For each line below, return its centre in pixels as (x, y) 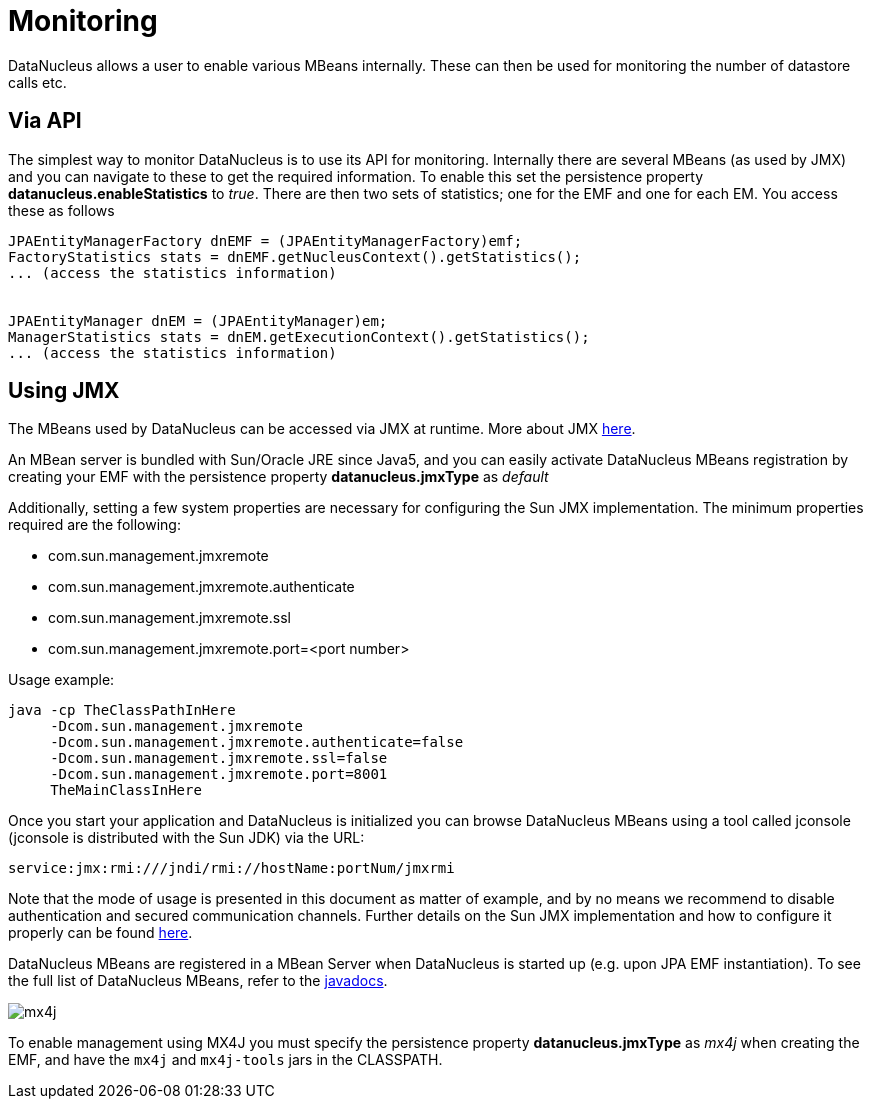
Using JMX (64, 391)
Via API (45, 121)
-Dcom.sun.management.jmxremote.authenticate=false (257, 742)
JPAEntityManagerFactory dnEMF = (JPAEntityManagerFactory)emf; (265, 240)
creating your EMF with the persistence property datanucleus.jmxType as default (278, 477)
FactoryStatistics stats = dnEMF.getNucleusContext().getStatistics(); (295, 256)
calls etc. (37, 82)
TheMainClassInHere (126, 790)
